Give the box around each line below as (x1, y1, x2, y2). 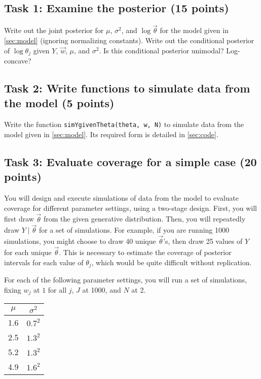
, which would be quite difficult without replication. (91, 257, 252, 267)
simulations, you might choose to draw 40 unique (4, 236, 156, 246)
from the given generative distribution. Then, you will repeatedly (43, 213, 246, 224)
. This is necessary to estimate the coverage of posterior (59, 246, 232, 257)
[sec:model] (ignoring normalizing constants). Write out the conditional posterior (4, 35, 254, 46)
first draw (4, 213, 34, 224)
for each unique (4, 246, 52, 257)
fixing (4, 284, 21, 295)
